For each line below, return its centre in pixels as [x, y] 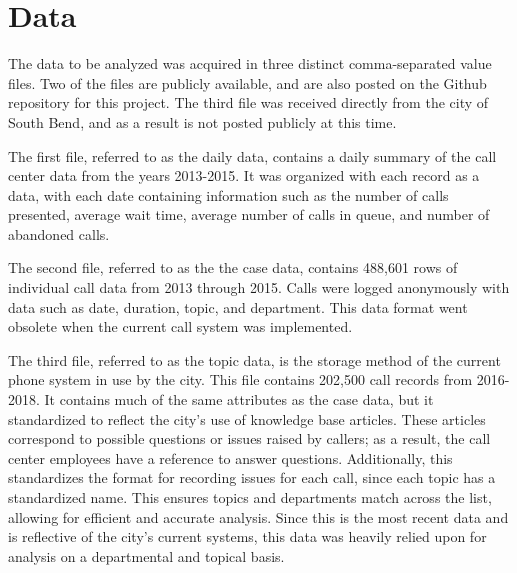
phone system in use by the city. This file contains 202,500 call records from [240, 379]
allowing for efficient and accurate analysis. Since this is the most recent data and [258, 516]
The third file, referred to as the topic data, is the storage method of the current [254, 359]
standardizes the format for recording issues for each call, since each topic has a [252, 477]
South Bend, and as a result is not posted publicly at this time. [202, 121]
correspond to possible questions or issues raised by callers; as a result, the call [249, 438]
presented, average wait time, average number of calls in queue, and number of [249, 214]
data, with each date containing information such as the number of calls [228, 194]
